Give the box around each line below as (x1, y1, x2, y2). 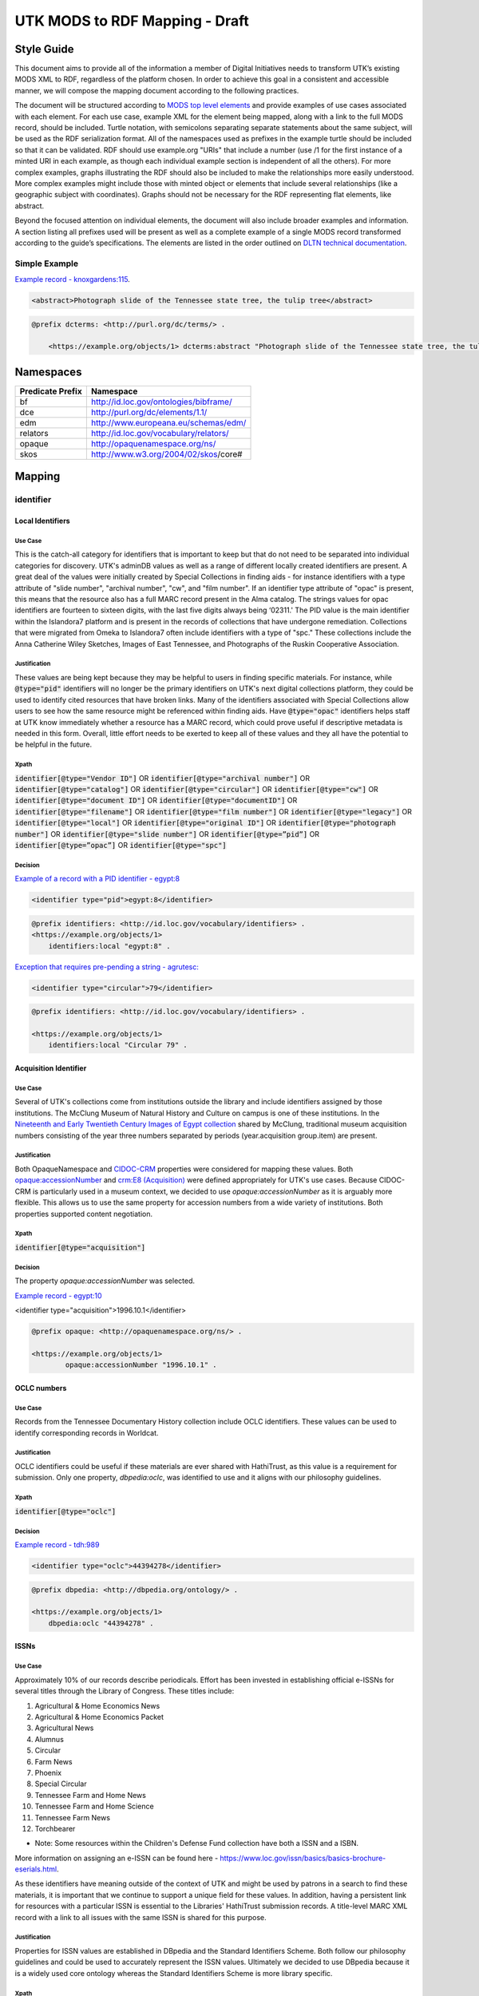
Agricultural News (34, 1723, 94, 1733)
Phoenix (34, 1768, 62, 1777)
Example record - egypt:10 (14, 1290, 103, 1301)
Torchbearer (34, 1824, 76, 1833)
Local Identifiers (14, 516, 71, 526)
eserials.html (14, 1864, 57, 1874)
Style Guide (14, 42, 75, 56)
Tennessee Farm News (34, 1812, 111, 1822)
